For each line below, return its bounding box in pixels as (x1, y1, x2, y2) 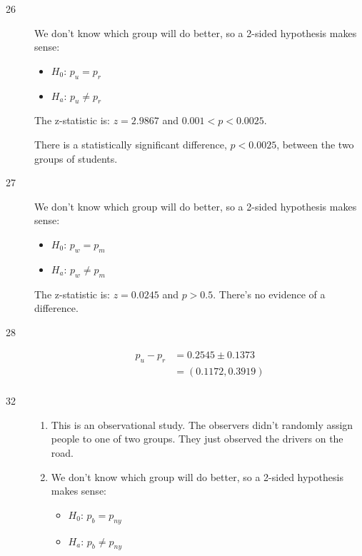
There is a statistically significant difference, (34, 136, 227, 151)
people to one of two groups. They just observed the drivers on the (51, 431, 343, 446)
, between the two (276, 136, 354, 151)
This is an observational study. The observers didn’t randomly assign (51, 417, 353, 432)
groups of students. (34, 151, 118, 166)
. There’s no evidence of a (213, 286, 326, 301)
